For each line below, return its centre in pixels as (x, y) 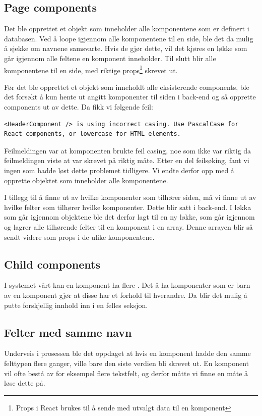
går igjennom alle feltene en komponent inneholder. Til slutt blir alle (110, 58)
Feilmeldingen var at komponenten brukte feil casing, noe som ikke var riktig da (128, 150)
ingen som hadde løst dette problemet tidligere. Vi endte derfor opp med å (119, 170)
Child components (52, 264)
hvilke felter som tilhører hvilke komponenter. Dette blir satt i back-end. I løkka (128, 207)
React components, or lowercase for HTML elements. (92, 134)
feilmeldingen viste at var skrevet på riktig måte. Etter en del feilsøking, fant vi (127, 160)
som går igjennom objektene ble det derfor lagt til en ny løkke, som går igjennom (129, 217)
